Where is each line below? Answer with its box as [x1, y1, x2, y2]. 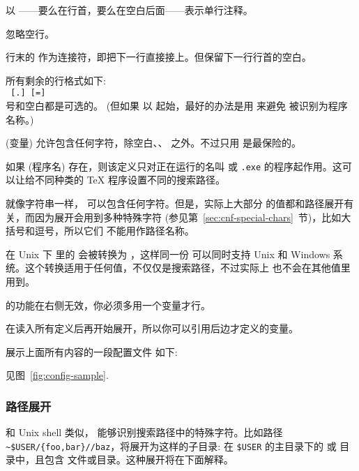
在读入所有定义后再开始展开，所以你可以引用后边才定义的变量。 [6, 321, 298, 336]
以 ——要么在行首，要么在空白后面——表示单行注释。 [6, 3, 253, 17]
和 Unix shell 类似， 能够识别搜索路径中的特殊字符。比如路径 [6, 425, 283, 440]
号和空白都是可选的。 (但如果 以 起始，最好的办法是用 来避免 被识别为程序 [6, 98, 348, 113]
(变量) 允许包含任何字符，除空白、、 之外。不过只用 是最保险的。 [6, 135, 301, 150]
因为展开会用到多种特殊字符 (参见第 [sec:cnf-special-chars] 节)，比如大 [34, 209, 351, 224]
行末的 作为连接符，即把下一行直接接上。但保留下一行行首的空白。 [6, 50, 312, 64]
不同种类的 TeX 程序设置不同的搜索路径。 [34, 172, 225, 187]
